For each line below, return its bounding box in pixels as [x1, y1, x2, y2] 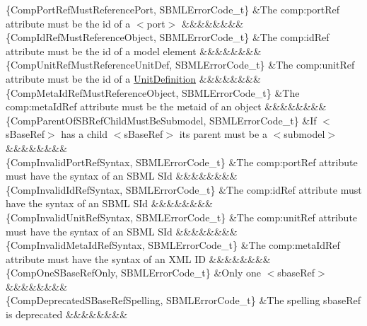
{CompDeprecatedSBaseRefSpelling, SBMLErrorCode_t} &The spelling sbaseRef [6, 293, 361, 308]
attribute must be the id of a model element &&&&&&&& [6, 43, 262, 58]
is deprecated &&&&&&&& [6, 307, 128, 322]
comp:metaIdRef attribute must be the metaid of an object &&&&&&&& [6, 99, 327, 114]
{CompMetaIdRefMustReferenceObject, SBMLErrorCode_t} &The [6, 85, 300, 100]
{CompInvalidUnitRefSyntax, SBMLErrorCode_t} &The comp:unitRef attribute [6, 209, 358, 224]
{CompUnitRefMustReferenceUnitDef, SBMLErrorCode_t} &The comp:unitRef [6, 57, 355, 72]
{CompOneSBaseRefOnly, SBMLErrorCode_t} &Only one [6, 265, 261, 280]
